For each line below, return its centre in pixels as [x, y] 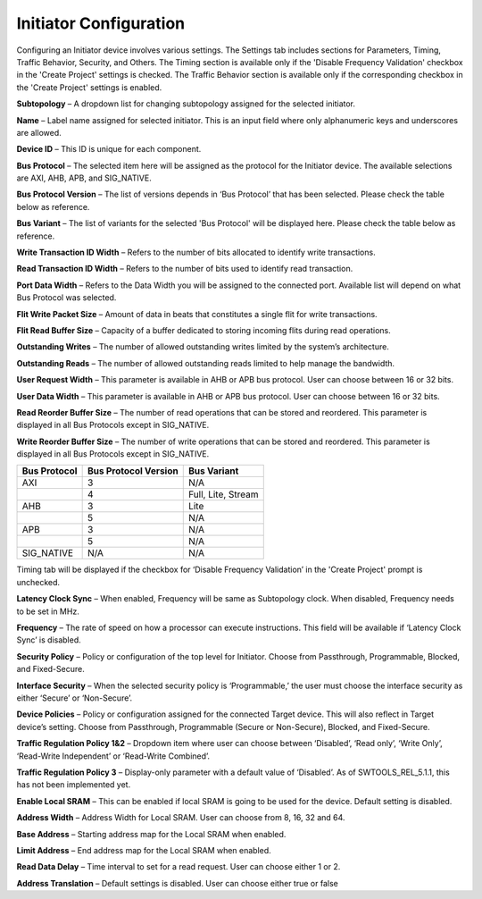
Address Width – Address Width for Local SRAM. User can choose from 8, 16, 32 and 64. [181, 818]
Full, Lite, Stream [223, 494]
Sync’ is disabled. [49, 640]
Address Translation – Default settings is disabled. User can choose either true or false [177, 883]
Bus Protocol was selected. [66, 298]
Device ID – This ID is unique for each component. [109, 149]
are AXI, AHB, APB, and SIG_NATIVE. [84, 178]
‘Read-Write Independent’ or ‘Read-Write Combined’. [113, 756]
